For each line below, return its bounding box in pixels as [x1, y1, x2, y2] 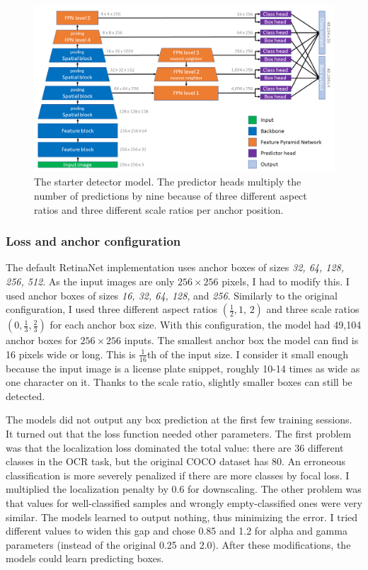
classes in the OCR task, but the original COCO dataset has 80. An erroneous [6, 454, 345, 469]
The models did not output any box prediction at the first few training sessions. [6, 412, 352, 427]
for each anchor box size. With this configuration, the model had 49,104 [50, 317, 362, 332]
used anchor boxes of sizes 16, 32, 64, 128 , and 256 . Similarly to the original [6, 287, 338, 302]
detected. [6, 388, 45, 403]
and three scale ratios [266, 302, 360, 317]
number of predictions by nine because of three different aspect [34, 188, 307, 203]
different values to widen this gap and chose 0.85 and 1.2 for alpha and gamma [6, 523, 347, 538]
